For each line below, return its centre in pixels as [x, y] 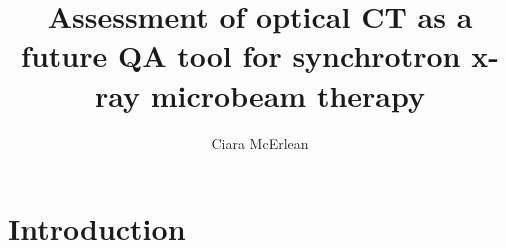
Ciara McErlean [260, 142]
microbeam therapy [287, 94]
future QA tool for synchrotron [241, 55]
